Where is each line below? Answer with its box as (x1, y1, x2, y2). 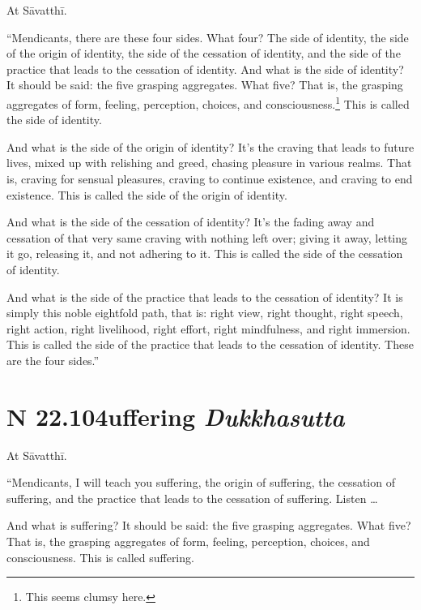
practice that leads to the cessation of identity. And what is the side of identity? (6, 60, 404, 77)
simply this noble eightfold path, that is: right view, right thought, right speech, (6, 304, 403, 321)
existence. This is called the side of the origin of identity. (6, 186, 287, 203)
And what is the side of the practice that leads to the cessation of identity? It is (6, 288, 403, 305)
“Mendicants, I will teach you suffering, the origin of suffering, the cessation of (6, 474, 395, 491)
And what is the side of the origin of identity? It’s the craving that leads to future (6, 138, 415, 155)
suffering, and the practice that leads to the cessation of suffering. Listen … (6, 489, 378, 506)
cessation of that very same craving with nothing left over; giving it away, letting (6, 229, 408, 246)
